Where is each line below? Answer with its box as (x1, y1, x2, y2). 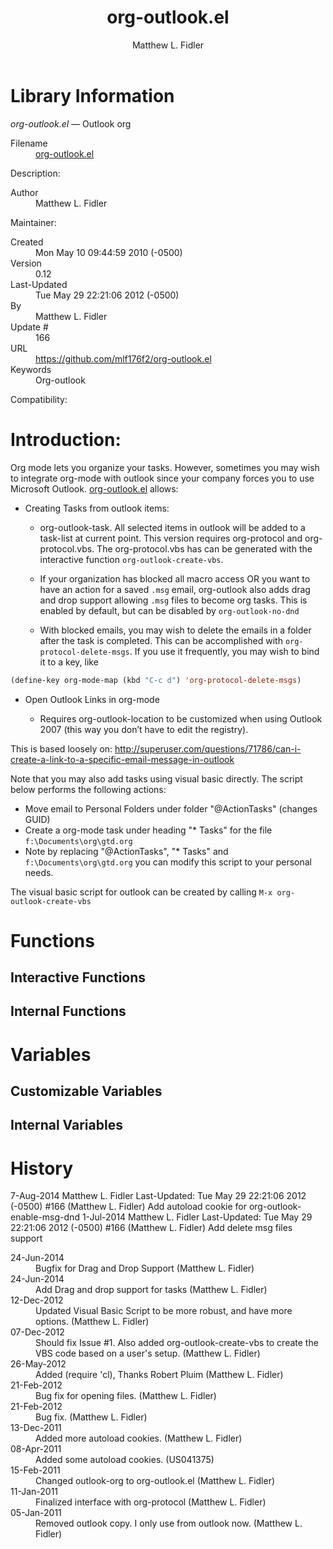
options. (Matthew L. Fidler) (35, 1316, 150, 1328)
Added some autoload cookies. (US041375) (35, 1454, 215, 1466)
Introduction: (10, 428, 122, 451)
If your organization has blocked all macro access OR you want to (39, 572, 311, 585)
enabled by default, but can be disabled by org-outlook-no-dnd (39, 604, 300, 616)
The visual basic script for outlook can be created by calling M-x (10, 886, 273, 898)
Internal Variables (10, 1117, 123, 1134)
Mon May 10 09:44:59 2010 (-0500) (35, 246, 183, 258)
